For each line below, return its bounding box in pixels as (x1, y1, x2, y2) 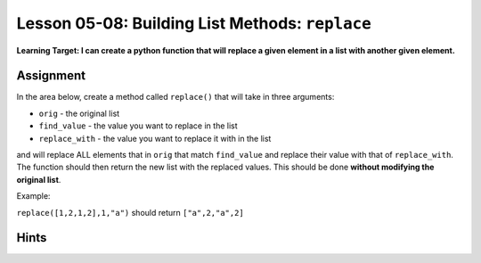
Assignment (16, 68, 86, 84)
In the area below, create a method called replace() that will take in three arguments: (16, 92, 335, 103)
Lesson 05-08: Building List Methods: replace (16, 13, 371, 33)
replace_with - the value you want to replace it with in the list (38, 133, 272, 144)
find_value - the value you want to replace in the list (38, 120, 238, 131)
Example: (16, 191, 51, 201)
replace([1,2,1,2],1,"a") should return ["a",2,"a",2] (16, 207, 244, 218)
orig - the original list (38, 108, 120, 119)
